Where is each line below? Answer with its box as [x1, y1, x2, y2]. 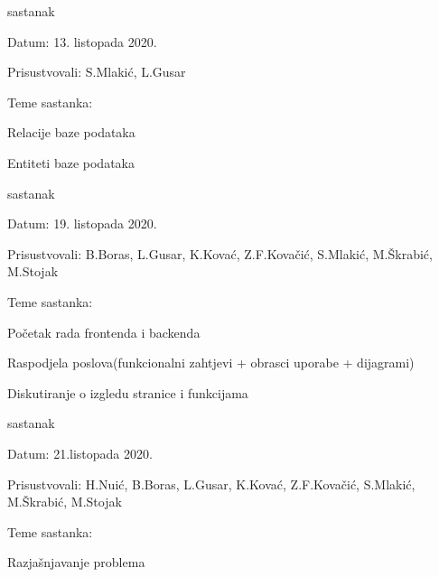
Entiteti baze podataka [7, 153, 135, 172]
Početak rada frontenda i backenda [7, 322, 201, 341]
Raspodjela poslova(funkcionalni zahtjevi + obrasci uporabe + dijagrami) [7, 353, 415, 372]
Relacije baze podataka [7, 123, 135, 142]
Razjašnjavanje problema [7, 553, 145, 572]
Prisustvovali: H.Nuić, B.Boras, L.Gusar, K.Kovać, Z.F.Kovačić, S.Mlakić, [7, 474, 416, 493]
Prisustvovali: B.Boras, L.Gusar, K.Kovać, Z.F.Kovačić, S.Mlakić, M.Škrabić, [7, 244, 433, 263]
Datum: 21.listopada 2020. [7, 443, 153, 462]
